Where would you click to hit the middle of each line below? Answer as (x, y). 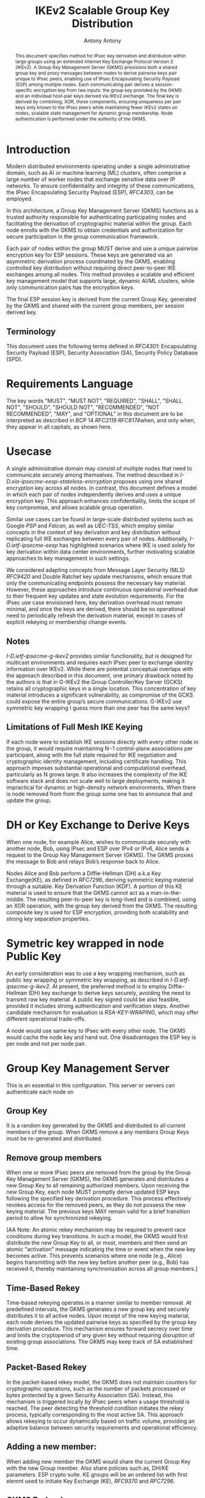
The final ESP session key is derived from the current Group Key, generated (101, 299)
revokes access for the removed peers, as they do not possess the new (96, 1205)
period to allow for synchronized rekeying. (59, 1218)
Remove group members (54, 1158)
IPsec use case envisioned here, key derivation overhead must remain (95, 603)
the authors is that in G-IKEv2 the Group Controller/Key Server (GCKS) (95, 681)
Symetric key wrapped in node (85, 943)
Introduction (38, 149)
